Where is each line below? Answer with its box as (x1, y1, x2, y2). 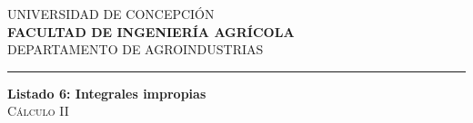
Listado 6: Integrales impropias (7, 83, 206, 102)
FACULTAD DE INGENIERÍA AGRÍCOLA (7, 22, 295, 41)
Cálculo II (7, 101, 69, 120)
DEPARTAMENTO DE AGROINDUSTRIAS (7, 40, 264, 59)
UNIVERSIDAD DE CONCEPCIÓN (7, 5, 215, 23)
